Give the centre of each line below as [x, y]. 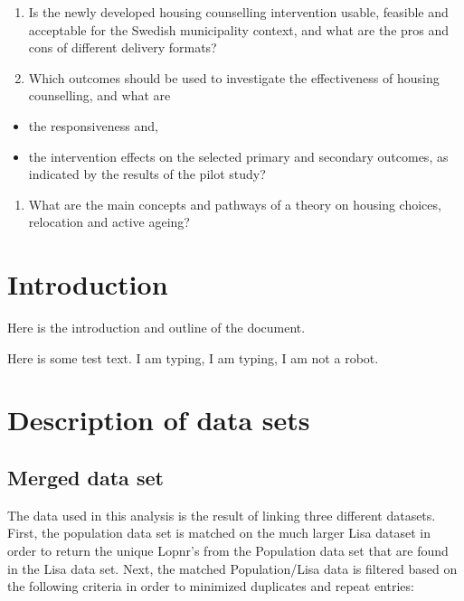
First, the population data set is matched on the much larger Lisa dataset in [219, 533]
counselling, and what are [99, 95]
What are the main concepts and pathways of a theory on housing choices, [235, 204]
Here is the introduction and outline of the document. [156, 328]
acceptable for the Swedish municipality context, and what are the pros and [239, 29]
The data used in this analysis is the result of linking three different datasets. [222, 515]
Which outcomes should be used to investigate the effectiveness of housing [234, 77]
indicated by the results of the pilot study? [147, 174]
